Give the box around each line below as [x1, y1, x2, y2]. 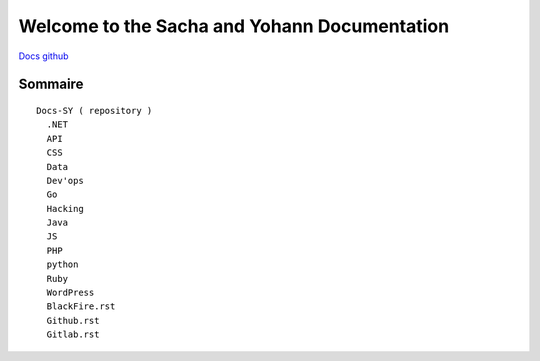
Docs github [18, 50, 69, 62]
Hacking [46, 203, 84, 214]
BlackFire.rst [46, 301, 116, 312]
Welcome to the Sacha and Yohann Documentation [18, 15, 450, 37]
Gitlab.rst [46, 329, 100, 340]
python [46, 259, 79, 270]
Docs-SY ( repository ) [36, 105, 153, 116]
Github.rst [46, 315, 100, 326]
